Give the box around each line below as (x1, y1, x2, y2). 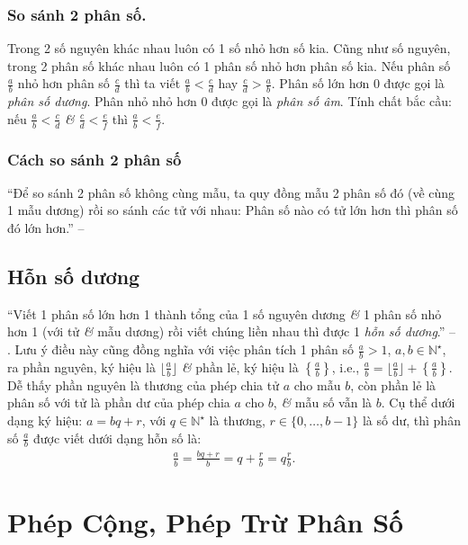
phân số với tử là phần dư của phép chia (7, 393, 230, 412)
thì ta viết (124, 74, 181, 93)
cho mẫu (293, 375, 341, 394)
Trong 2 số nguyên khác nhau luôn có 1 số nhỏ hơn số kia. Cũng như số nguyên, (7, 39, 451, 58)
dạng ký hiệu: (7, 411, 83, 430)
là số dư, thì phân (362, 411, 461, 430)
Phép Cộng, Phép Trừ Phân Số (7, 503, 404, 540)
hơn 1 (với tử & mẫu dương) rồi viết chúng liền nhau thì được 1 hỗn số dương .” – (7, 322, 456, 341)
